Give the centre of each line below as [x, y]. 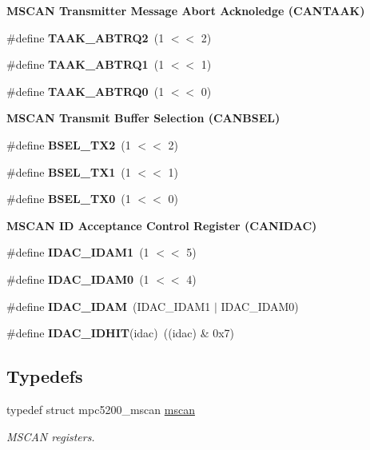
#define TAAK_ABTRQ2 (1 [86, 37]
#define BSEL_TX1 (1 [69, 171]
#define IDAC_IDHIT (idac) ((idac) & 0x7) [121, 333]
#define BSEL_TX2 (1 [69, 144]
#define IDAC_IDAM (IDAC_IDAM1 [109, 306]
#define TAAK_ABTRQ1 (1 [86, 64]
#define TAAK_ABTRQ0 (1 [86, 91]
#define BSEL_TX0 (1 [69, 199]
